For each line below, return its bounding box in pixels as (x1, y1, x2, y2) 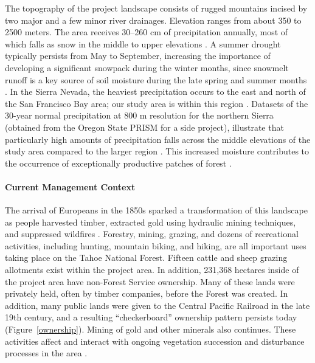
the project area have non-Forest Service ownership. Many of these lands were (5, 275, 295, 288)
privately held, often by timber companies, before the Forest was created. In (5, 287, 288, 300)
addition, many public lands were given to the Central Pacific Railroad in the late (5, 299, 310, 311)
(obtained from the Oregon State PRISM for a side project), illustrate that (5, 120, 284, 133)
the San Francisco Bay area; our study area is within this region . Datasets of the (5, 97, 308, 109)
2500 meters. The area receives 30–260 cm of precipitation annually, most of (5, 26, 288, 38)
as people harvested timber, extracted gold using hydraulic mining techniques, (5, 215, 296, 228)
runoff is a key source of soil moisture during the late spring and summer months (5, 73, 307, 86)
